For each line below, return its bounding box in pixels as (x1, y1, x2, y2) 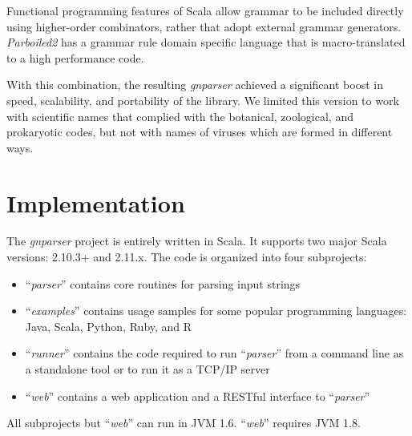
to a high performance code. (6, 49, 144, 66)
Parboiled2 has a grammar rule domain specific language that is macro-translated (6, 34, 406, 50)
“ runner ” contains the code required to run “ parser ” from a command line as (25, 345, 404, 361)
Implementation (6, 186, 185, 219)
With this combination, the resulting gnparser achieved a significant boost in (6, 76, 383, 93)
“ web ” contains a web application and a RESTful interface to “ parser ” (25, 387, 370, 404)
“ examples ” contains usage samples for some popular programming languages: (25, 302, 407, 319)
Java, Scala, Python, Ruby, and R (25, 317, 192, 334)
